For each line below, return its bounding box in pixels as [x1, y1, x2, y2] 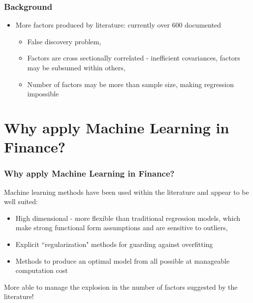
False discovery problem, [27, 36, 101, 46]
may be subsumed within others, [27, 62, 126, 72]
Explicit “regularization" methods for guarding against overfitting [15, 239, 213, 249]
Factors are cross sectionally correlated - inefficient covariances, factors [27, 53, 240, 63]
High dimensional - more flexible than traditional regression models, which [15, 212, 241, 223]
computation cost [15, 265, 68, 275]
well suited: [4, 196, 38, 207]
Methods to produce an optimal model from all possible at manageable [15, 255, 230, 266]
